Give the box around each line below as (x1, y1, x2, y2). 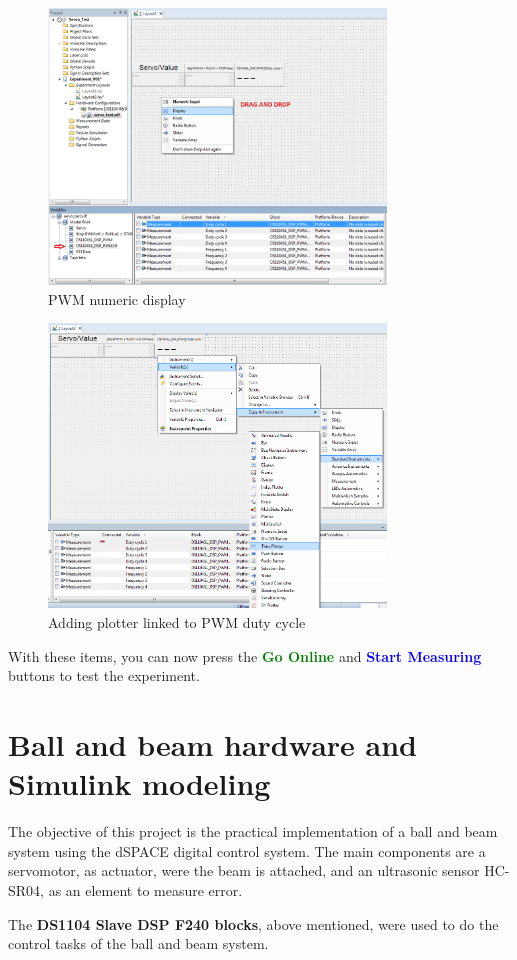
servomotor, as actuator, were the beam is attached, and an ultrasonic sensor (8, 860, 480, 881)
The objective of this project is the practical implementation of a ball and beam (8, 821, 498, 842)
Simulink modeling (8, 763, 271, 804)
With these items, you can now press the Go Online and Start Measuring (8, 645, 482, 666)
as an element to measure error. (48, 879, 243, 900)
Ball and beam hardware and (8, 724, 417, 765)
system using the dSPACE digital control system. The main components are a (8, 840, 486, 861)
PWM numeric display (48, 288, 186, 309)
